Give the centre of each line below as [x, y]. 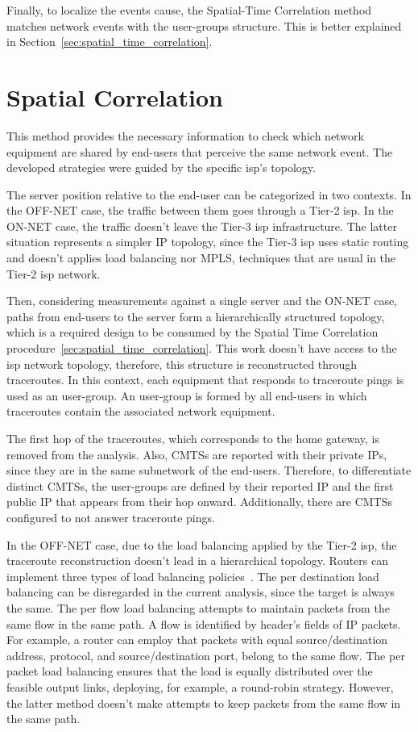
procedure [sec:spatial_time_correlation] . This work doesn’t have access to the [202, 348]
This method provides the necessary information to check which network [185, 135]
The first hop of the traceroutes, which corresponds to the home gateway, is [193, 438]
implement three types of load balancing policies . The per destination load [193, 576]
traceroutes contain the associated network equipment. [141, 411]
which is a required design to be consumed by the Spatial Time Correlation [192, 332]
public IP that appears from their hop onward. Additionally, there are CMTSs [199, 502]
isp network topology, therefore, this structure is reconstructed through [182, 364]
